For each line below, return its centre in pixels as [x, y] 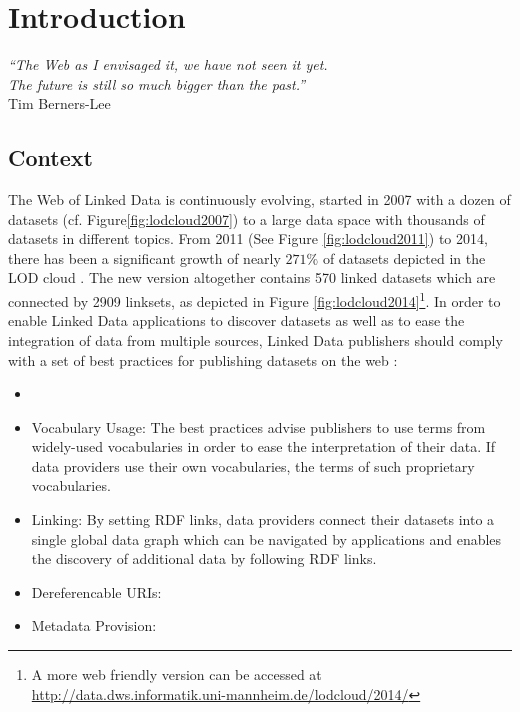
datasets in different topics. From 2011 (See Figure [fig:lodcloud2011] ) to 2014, [248, 238]
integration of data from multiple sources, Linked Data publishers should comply [255, 339]
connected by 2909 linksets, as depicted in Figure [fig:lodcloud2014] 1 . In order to [254, 299]
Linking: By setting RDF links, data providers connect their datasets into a [263, 519]
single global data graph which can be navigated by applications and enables [266, 538]
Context [50, 157]
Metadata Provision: [94, 625]
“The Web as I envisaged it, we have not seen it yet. [168, 64]
